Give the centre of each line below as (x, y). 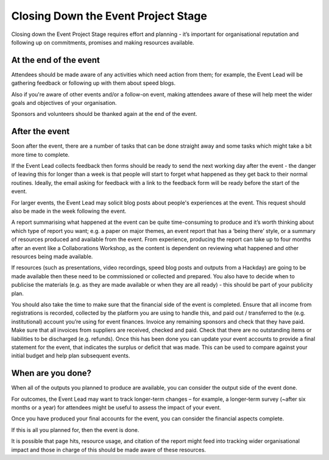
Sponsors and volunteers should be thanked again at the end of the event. (104, 114)
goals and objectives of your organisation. (64, 103)
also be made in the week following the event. (69, 211)
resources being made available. (52, 257)
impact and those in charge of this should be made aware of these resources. (109, 450)
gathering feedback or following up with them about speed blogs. (94, 83)
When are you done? (51, 373)
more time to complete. (41, 154)
